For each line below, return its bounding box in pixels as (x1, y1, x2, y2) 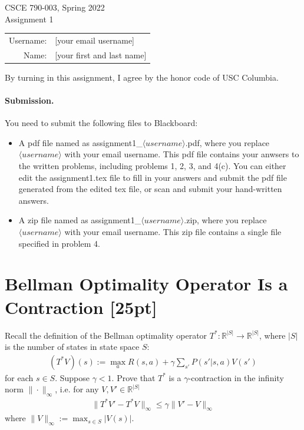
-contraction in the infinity (188, 371, 284, 383)
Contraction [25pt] (5, 295, 157, 319)
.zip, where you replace (184, 214, 267, 226)
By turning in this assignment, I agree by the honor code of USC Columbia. (5, 71, 279, 83)
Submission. (5, 94, 54, 107)
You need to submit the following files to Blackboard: (5, 117, 198, 129)
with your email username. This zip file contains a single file (64, 226, 282, 238)
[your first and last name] (55, 48, 147, 61)
